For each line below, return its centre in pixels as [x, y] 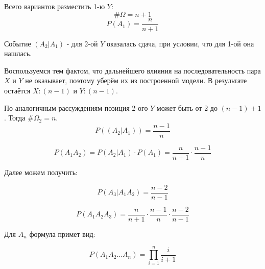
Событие [18, 43]
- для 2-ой [82, 43]
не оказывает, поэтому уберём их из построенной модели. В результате [136, 80]
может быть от [179, 107]
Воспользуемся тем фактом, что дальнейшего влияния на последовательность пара [132, 70]
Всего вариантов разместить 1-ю [55, 6]
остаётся [17, 91]
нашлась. [18, 53]
